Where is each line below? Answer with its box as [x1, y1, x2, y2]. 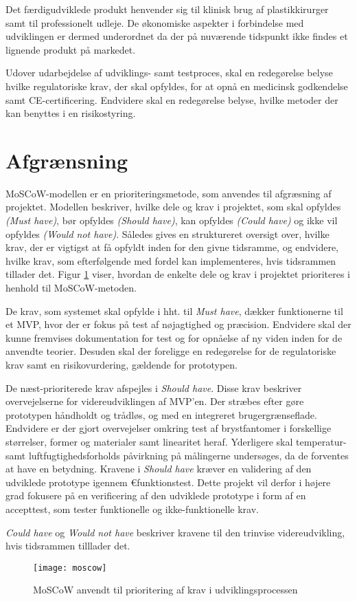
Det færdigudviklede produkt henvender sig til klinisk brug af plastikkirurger [5, 2, 329, 16]
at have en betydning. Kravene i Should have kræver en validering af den [5, 461, 312, 476]
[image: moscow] [33, 562, 107, 573]
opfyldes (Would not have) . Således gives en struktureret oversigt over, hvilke [5, 226, 330, 241]
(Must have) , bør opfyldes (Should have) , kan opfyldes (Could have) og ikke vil [5, 213, 338, 228]
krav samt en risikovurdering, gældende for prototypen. [5, 358, 238, 371]
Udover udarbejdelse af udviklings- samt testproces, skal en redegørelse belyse [5, 65, 333, 80]
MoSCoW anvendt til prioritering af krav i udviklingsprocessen [33, 582, 298, 597]
